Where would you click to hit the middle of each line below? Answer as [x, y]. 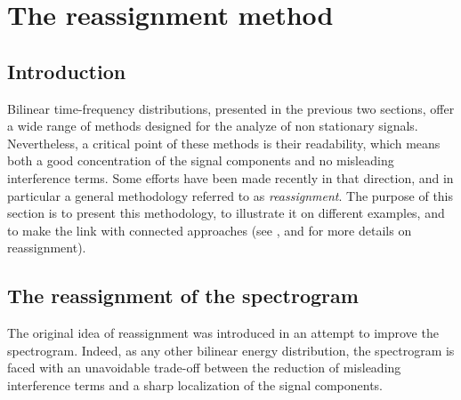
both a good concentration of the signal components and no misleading [201, 160]
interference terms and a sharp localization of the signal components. [195, 384]
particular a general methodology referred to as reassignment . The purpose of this [230, 195]
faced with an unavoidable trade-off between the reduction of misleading [204, 368]
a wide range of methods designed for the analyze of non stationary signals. [213, 126]
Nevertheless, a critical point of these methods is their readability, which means [224, 143]
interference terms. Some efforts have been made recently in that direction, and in [230, 177]
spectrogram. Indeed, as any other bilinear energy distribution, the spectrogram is [231, 350]
